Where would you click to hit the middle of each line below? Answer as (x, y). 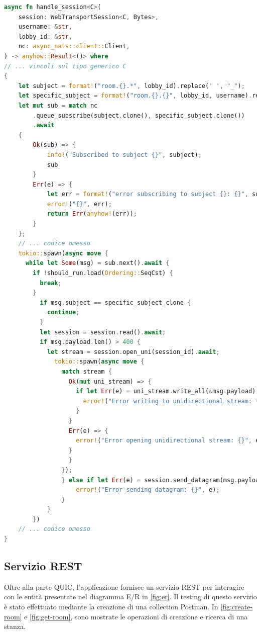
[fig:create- (237, 607)
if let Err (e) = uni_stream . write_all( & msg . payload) (166, 391)
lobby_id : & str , (45, 36)
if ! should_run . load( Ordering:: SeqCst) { (103, 273)
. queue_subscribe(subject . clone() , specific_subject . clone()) (139, 115)
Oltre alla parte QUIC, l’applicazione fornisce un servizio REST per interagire (124, 586)
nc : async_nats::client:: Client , (74, 47)
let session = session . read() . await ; (103, 332)
